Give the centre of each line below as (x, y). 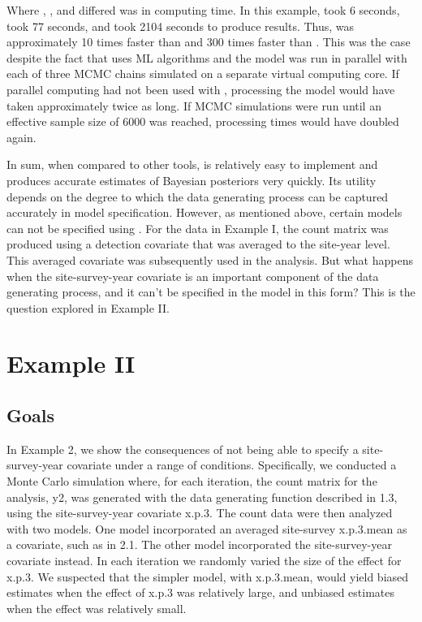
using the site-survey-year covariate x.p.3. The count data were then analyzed (200, 513)
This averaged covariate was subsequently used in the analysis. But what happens (210, 259)
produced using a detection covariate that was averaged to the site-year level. (198, 244)
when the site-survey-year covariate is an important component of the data (193, 276)
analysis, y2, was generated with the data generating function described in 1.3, (202, 497)
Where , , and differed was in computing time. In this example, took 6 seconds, (203, 10)
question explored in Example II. (88, 307)
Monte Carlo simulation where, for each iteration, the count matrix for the (192, 481)
